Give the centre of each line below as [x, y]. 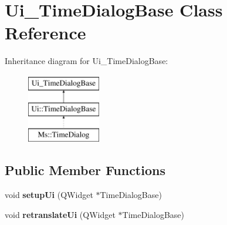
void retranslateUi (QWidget [60, 214]
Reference [45, 33]
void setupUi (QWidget [49, 195]
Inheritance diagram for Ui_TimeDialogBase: [87, 61]
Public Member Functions [85, 170]
